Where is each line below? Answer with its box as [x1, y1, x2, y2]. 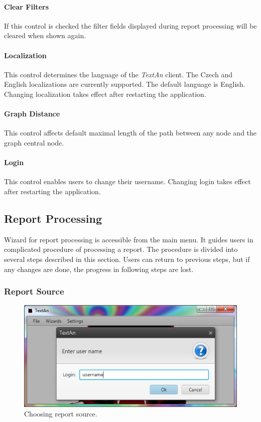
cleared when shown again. [4, 30, 86, 41]
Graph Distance [4, 108, 60, 119]
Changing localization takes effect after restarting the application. [4, 88, 206, 99]
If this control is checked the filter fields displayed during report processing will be [4, 20, 257, 31]
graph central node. [4, 137, 64, 148]
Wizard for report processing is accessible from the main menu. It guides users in [4, 234, 253, 244]
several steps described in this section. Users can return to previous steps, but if [4, 253, 250, 264]
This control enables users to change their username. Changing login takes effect [4, 176, 251, 187]
